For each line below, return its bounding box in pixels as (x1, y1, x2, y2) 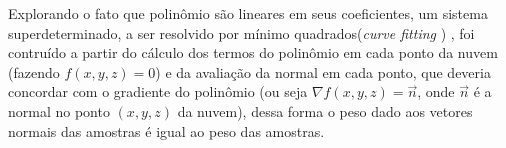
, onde (417, 81, 455, 102)
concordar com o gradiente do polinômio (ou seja (8, 81, 308, 102)
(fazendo (8, 61, 60, 82)
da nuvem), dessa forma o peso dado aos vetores (177, 100, 473, 121)
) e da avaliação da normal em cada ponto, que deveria (155, 61, 491, 82)
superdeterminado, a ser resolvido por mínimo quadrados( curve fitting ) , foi (8, 22, 475, 43)
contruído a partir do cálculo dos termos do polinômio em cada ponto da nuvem (8, 42, 498, 63)
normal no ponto (8, 100, 110, 121)
